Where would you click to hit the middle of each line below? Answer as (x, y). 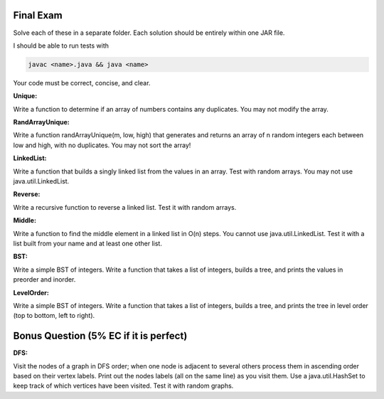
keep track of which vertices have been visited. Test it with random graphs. (123, 386)
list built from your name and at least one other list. (88, 243)
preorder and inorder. (44, 280)
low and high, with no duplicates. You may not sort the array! (102, 145)
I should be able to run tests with (61, 46)
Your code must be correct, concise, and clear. (82, 83)
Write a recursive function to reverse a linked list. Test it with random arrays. (125, 207)
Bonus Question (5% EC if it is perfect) (100, 336)
